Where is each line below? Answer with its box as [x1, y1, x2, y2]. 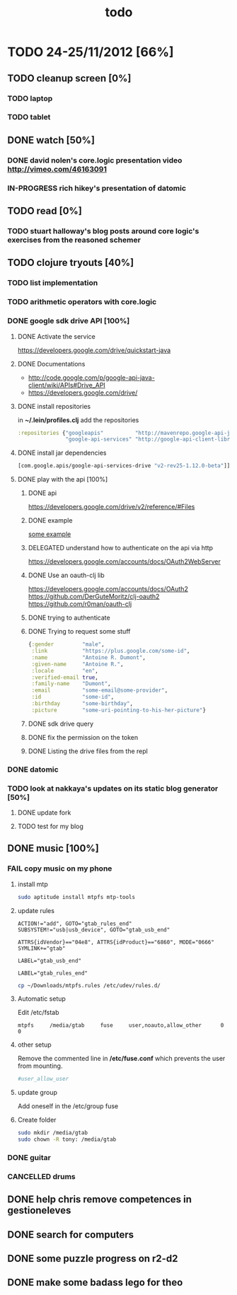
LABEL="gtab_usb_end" [17, 957, 81, 964]
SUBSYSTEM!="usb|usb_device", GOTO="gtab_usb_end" [17, 926, 170, 934]
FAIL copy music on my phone [7, 864, 112, 873]
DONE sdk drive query [28, 719, 94, 728]
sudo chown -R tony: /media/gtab [17, 1136, 117, 1143]
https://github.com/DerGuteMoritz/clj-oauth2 [28, 592, 160, 601]
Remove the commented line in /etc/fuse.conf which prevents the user [17, 1055, 226, 1063]
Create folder [17, 1115, 57, 1125]
